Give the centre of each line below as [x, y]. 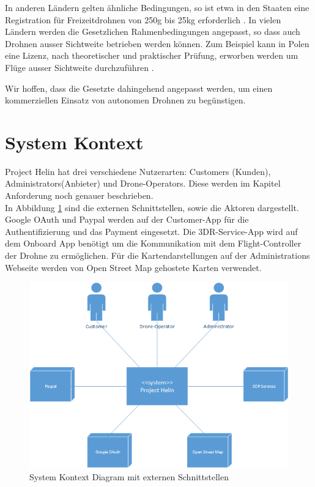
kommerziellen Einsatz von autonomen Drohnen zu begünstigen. [125, 100]
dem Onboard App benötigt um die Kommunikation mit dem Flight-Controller [153, 243]
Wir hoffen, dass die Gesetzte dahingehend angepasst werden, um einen [139, 88]
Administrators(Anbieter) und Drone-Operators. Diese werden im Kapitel [143, 183]
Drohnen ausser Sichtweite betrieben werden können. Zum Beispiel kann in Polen [157, 43]
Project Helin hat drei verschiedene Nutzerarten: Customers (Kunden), [138, 171]
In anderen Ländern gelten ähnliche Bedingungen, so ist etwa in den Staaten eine [157, 7]
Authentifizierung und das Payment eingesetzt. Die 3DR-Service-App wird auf [151, 231]
